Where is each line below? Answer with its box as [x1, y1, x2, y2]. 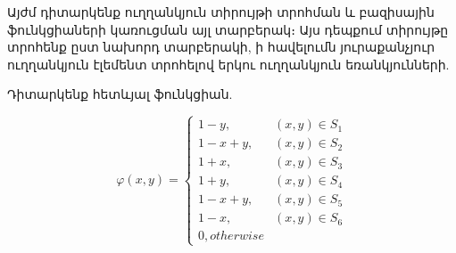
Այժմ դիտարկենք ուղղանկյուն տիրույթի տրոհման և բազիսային [7, 3, 435, 20]
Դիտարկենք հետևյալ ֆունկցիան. [7, 85, 233, 103]
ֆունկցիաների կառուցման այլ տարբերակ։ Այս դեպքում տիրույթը [7, 20, 449, 38]
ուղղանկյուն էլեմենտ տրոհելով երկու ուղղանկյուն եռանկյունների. [7, 54, 450, 73]
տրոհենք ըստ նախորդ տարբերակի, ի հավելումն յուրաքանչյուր [7, 37, 435, 56]
